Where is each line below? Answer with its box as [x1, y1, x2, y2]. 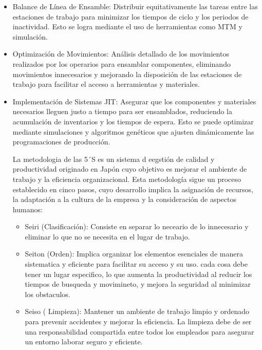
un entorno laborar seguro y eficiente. [25, 336, 143, 347]
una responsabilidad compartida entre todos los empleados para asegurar [25, 326, 254, 337]
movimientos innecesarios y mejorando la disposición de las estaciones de [12, 68, 242, 79]
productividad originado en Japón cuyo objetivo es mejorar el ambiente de [12, 163, 247, 174]
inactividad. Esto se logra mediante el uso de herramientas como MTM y [12, 21, 242, 32]
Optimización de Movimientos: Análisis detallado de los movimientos [12, 48, 229, 59]
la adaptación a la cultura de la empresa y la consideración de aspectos [12, 194, 236, 205]
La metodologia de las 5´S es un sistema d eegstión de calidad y [12, 153, 215, 164]
